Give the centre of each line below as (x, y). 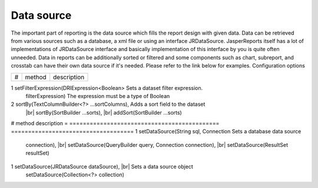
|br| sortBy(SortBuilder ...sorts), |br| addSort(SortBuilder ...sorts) (104, 112)
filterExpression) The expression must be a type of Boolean (98, 96)
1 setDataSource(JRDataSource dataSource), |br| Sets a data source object (102, 166)
